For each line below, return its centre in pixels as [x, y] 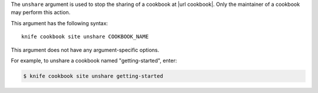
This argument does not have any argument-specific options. [85, 50]
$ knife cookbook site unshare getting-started [93, 76]
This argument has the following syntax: [59, 23]
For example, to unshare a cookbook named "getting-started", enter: [94, 60]
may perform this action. [41, 12]
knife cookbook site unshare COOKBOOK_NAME [85, 37]
